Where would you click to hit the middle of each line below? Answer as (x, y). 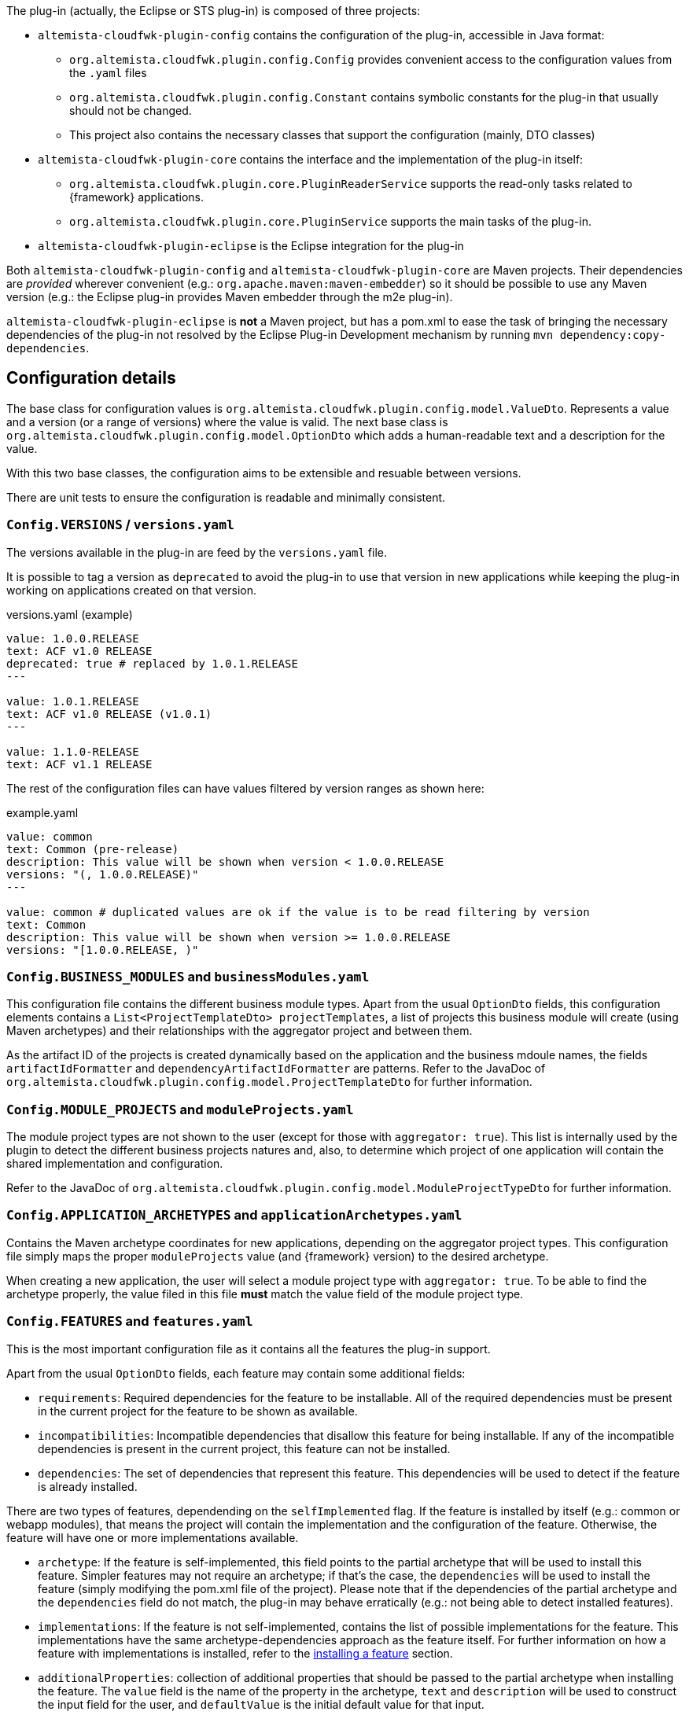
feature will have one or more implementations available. (153, 1537)
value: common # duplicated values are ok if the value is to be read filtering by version (298, 912)
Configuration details (91, 378)
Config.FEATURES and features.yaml (130, 1321)
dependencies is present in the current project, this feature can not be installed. (244, 1448)
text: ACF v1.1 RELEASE (79, 764)
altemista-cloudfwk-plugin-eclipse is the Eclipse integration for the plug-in (251, 246)
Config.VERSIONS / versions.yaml (120, 525)
